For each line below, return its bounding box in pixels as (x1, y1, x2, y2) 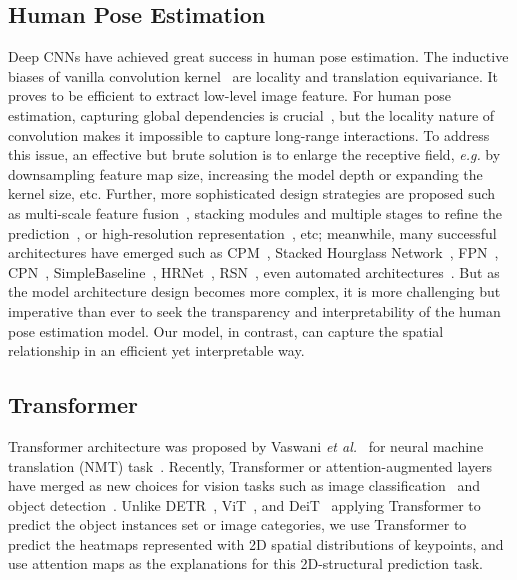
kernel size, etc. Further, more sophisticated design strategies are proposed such (8, 183, 496, 204)
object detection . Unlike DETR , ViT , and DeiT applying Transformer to (8, 494, 481, 515)
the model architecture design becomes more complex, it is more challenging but (8, 281, 501, 302)
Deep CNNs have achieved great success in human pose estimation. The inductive (8, 46, 509, 67)
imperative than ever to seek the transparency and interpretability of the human (8, 300, 501, 321)
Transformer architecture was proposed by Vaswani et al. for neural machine (8, 435, 484, 456)
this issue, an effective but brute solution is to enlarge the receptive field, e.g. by (8, 144, 501, 165)
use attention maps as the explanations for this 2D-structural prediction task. (8, 553, 483, 574)
